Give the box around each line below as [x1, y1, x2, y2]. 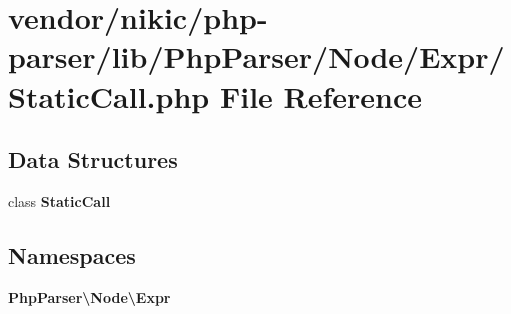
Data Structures [8, 144, 178, 175]
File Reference [219, 75, 423, 116]
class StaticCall [8, 190, 111, 211]
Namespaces [8, 239, 136, 270]
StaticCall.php [8, 75, 210, 116]
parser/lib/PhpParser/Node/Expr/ [8, 36, 505, 77]
